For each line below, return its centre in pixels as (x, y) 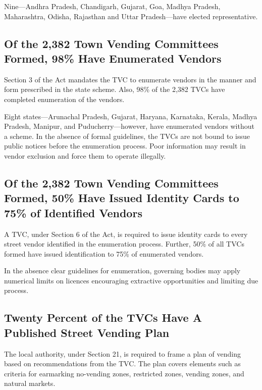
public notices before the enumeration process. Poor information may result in (125, 146)
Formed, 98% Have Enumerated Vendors (113, 58)
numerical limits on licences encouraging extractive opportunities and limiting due (131, 280)
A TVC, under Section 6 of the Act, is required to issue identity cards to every (126, 234)
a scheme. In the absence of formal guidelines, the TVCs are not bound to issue (127, 136)
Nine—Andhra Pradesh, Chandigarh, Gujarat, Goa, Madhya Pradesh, (112, 6)
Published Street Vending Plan (87, 332)
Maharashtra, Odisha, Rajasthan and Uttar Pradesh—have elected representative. (131, 16)
